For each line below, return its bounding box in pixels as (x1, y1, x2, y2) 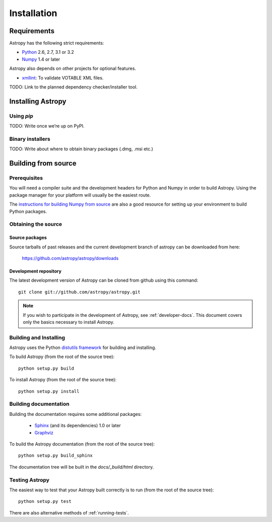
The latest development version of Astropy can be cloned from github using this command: (9, 277, 198, 284)
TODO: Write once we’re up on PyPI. (9, 123, 85, 129)
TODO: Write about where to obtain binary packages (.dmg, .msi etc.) (9, 146, 154, 152)
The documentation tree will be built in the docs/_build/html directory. (9, 464, 154, 470)
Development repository (9, 268, 61, 274)
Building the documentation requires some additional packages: (9, 411, 142, 417)
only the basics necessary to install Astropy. (23, 319, 114, 325)
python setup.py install (18, 388, 80, 394)
